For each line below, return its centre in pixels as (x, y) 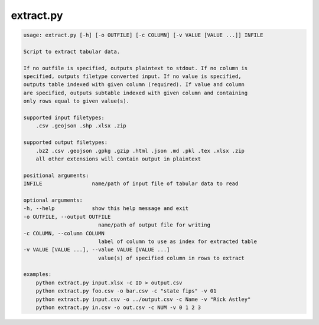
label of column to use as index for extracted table (177, 241)
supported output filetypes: (66, 142)
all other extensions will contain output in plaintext (118, 159)
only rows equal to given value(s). (77, 101)
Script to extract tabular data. (72, 51)
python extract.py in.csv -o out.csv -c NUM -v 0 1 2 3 (118, 308)
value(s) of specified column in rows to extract (171, 258)
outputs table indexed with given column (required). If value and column (134, 85)
